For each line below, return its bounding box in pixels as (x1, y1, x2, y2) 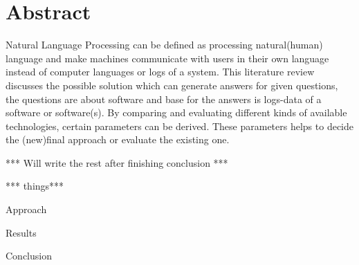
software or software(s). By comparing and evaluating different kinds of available (6, 105, 347, 120)
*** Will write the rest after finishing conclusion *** (6, 155, 228, 170)
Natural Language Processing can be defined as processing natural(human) (6, 37, 323, 52)
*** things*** (6, 179, 64, 193)
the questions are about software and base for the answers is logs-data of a (6, 91, 322, 106)
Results (6, 225, 37, 239)
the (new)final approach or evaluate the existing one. (6, 132, 230, 147)
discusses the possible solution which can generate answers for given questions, (6, 77, 338, 92)
